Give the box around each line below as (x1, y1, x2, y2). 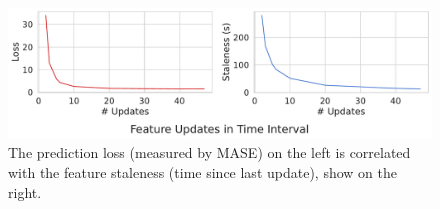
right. (8, 181, 42, 202)
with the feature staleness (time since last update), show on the (8, 162, 397, 183)
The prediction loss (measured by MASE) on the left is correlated (8, 142, 411, 163)
